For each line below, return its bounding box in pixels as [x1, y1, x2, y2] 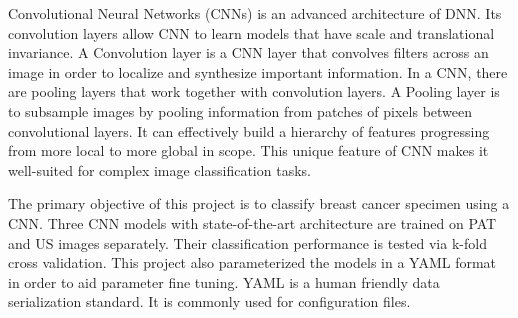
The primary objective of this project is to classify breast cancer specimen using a [8, 193, 510, 214]
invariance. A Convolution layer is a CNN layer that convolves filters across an [8, 42, 489, 63]
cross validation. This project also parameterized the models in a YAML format [8, 252, 497, 273]
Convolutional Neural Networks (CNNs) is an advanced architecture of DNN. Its [8, 3, 502, 23]
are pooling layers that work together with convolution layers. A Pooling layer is [8, 81, 500, 102]
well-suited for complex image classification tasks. [8, 159, 311, 180]
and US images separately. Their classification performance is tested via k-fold [8, 232, 487, 253]
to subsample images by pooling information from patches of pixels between [8, 100, 473, 121]
